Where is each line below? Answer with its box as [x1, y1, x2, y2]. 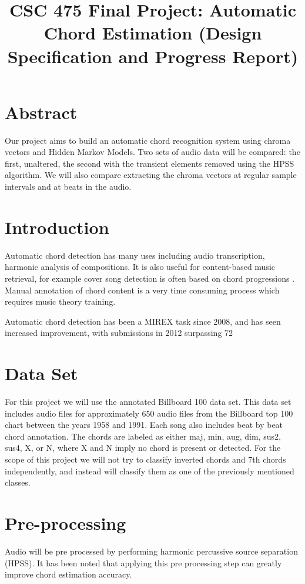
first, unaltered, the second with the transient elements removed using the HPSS [5, 157, 294, 169]
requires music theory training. [5, 295, 116, 308]
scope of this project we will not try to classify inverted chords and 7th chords [5, 453, 286, 466]
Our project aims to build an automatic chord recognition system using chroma [5, 134, 291, 146]
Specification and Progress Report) [7, 44, 299, 68]
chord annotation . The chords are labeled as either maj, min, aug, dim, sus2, [5, 430, 281, 442]
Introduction [5, 215, 109, 239]
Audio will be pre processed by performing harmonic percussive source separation [5, 545, 298, 557]
